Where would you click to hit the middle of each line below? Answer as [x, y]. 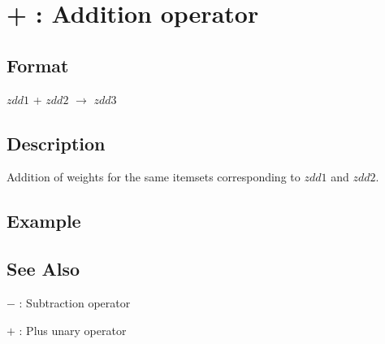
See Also [43, 269]
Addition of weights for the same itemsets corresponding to [154, 177]
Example [44, 221]
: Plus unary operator [73, 330]
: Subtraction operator [75, 302]
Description [56, 143]
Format [38, 65]
